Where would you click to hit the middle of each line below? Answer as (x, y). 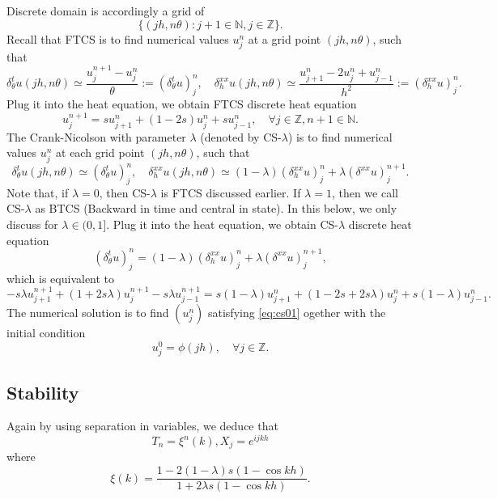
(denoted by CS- (241, 136)
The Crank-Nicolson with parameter (96, 136)
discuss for (32, 224)
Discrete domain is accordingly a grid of (106, 11)
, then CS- (125, 192)
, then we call (365, 192)
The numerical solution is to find (88, 313)
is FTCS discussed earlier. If (231, 192)
